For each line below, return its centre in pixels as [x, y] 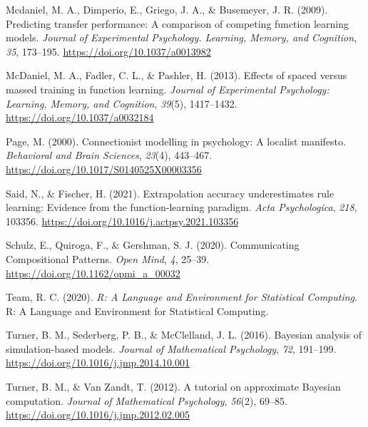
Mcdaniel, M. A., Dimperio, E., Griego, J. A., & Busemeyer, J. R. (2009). [167, 9]
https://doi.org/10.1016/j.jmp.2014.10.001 [98, 362]
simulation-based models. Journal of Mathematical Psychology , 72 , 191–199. [171, 348]
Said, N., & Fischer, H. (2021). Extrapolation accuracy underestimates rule [170, 193]
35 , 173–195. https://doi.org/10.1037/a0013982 [108, 51]
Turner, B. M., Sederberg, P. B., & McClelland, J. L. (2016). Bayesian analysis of [184, 335]
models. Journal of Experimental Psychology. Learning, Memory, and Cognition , [182, 37]
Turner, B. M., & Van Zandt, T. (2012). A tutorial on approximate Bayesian [173, 387]
